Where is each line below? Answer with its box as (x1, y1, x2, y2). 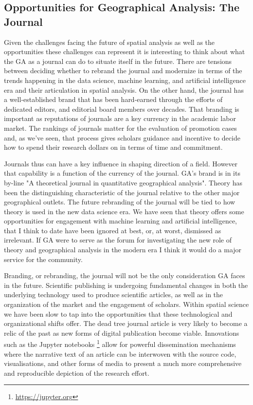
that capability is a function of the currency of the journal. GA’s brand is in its (4, 168, 240, 178)
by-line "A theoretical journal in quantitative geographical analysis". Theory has (4, 177, 243, 187)
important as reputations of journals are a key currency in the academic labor (4, 113, 236, 123)
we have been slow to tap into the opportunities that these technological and (4, 308, 233, 319)
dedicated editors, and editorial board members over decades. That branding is (4, 103, 239, 114)
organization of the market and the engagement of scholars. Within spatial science (4, 299, 249, 309)
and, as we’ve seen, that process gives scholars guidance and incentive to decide (4, 132, 240, 142)
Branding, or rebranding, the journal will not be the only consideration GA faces (4, 270, 245, 281)
